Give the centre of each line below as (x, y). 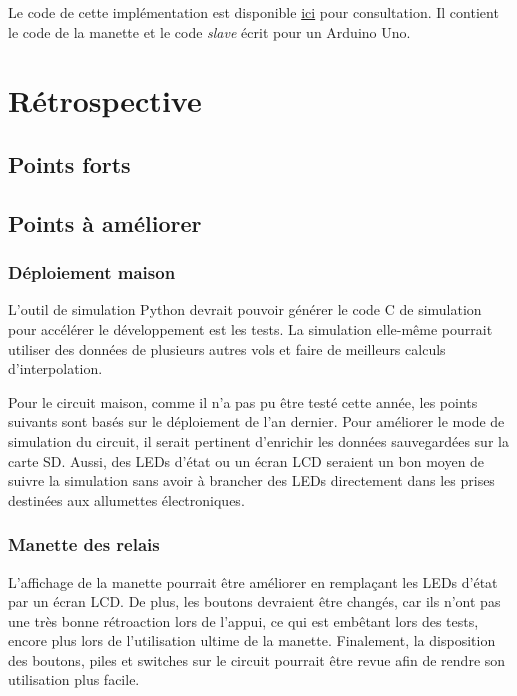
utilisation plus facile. (74, 679)
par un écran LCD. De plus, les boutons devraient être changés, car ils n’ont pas (254, 601)
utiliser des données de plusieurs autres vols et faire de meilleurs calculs (227, 348)
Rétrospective (105, 100)
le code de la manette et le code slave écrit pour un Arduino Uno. (209, 31)
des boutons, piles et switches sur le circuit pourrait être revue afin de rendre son (257, 659)
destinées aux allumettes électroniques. (126, 499)
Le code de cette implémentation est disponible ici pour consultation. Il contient (253, 12)
